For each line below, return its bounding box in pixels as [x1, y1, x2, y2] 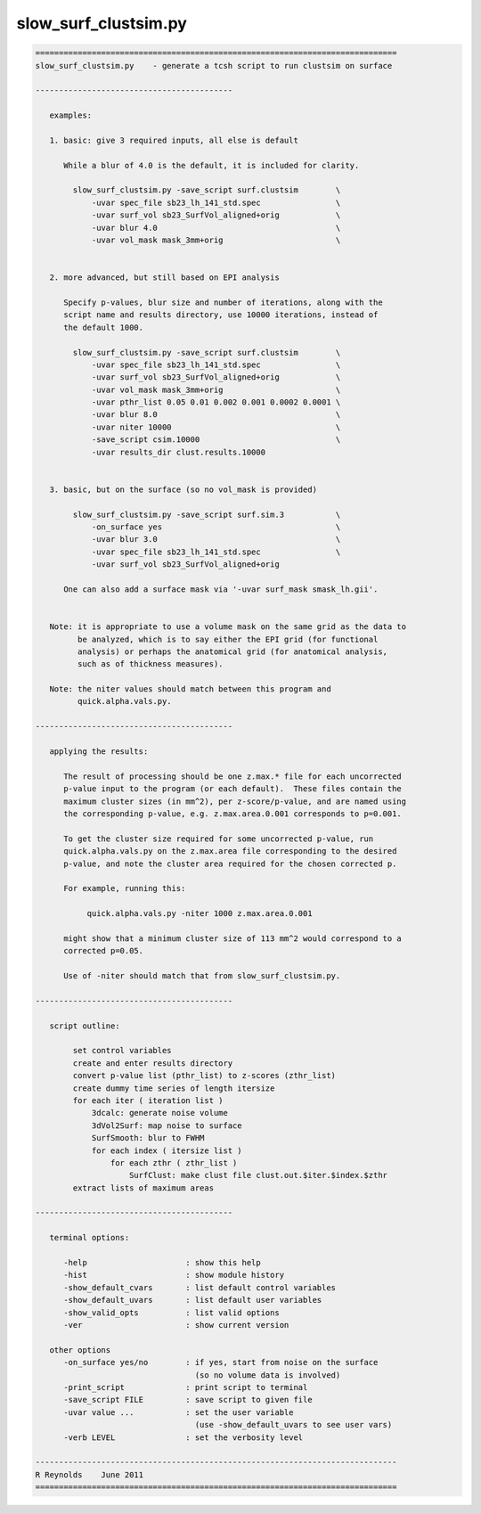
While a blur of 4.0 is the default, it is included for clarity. [63, 160, 360, 170]
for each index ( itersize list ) [91, 1145, 242, 1156]
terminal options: [49, 1232, 130, 1243]
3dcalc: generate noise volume [91, 1108, 229, 1118]
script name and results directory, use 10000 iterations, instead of [63, 310, 379, 320]
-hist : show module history [63, 1270, 285, 1281]
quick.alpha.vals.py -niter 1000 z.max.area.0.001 [86, 909, 313, 919]
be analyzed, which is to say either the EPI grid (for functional [77, 634, 379, 644]
